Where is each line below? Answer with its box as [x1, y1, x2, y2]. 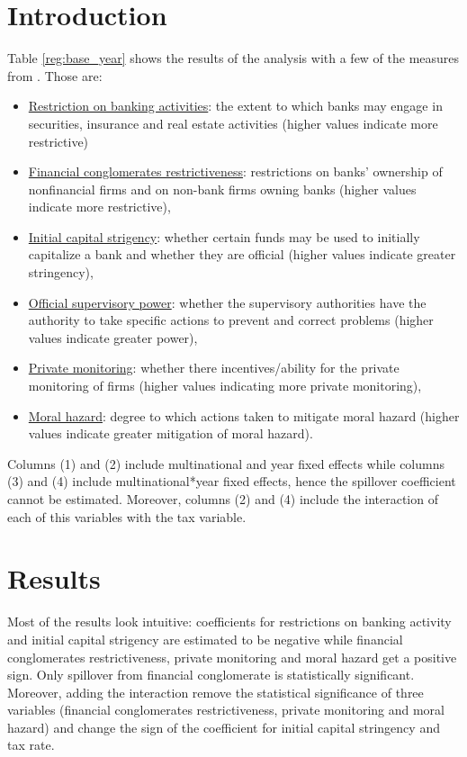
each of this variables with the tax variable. [7, 507, 247, 526]
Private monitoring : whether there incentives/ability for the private [28, 358, 400, 377]
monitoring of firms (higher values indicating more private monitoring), [28, 376, 422, 395]
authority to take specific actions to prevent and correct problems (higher [28, 311, 434, 329]
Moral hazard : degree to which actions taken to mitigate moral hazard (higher [28, 406, 460, 425]
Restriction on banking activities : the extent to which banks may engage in [28, 96, 443, 115]
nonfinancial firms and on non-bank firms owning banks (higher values [28, 179, 417, 198]
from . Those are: [7, 66, 103, 85]
